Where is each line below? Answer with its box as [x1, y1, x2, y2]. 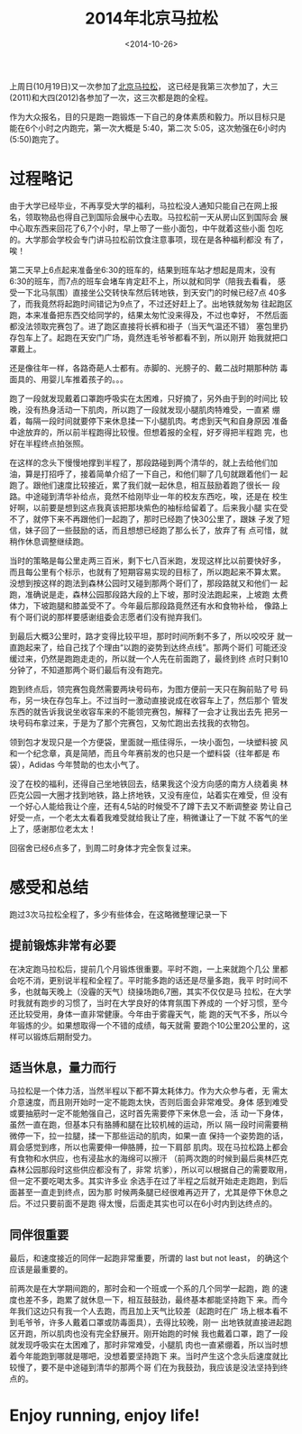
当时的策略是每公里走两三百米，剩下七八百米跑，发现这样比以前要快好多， [9, 555, 286, 566]
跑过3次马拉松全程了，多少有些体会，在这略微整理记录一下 [9, 909, 228, 919]
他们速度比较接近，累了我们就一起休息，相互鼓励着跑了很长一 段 [40, 480, 280, 490]
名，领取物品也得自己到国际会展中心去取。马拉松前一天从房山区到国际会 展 [9, 211, 288, 222]
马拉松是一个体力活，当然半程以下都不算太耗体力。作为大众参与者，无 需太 [9, 1085, 288, 1096]
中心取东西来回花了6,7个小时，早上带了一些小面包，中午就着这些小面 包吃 [9, 223, 284, 233]
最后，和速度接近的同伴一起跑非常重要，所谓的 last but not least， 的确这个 [9, 1253, 289, 1264]
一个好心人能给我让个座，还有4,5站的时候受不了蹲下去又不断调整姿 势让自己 [9, 800, 292, 811]
